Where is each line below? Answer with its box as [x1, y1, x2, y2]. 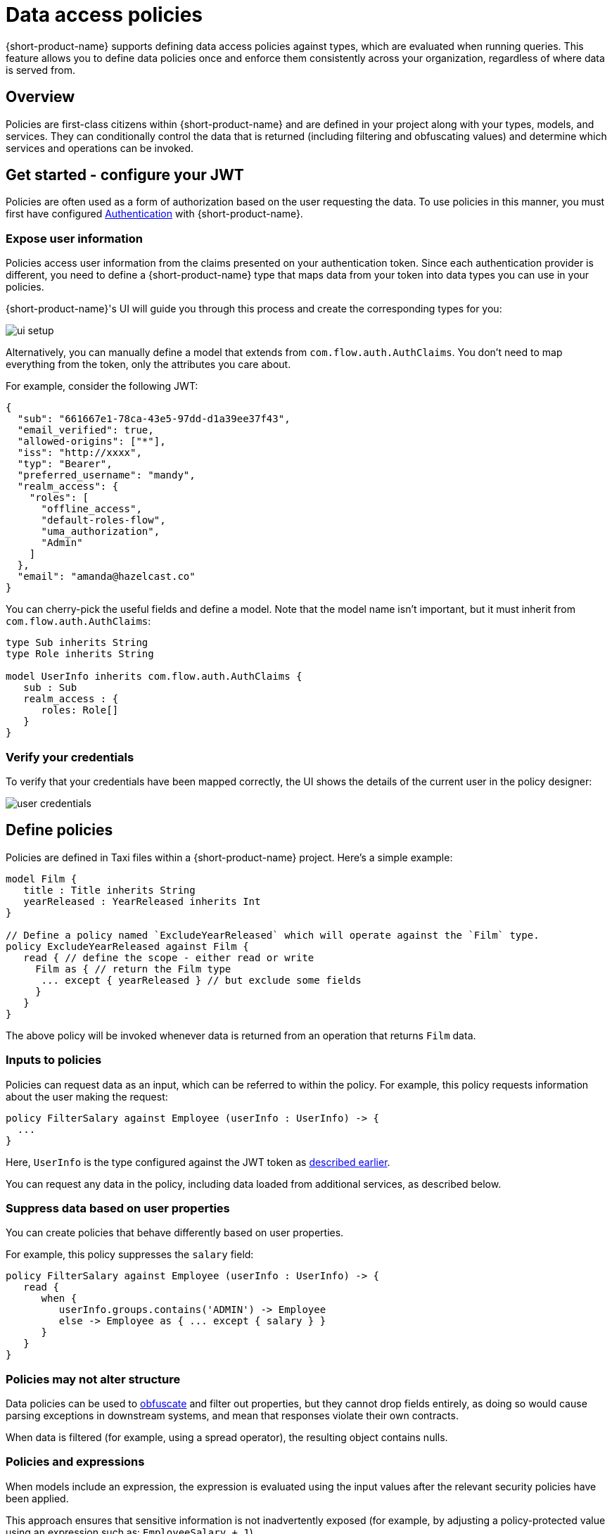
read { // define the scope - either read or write [23, 951, 314, 963]
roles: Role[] [41, 704, 119, 716]
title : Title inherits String [23, 884, 196, 896]
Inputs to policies [6, 1053, 102, 1067]
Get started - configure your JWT [6, 166, 244, 184]
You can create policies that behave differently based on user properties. [6, 1226, 344, 1239]
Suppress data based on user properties [6, 1200, 230, 1215]
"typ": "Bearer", [17, 458, 113, 470]
